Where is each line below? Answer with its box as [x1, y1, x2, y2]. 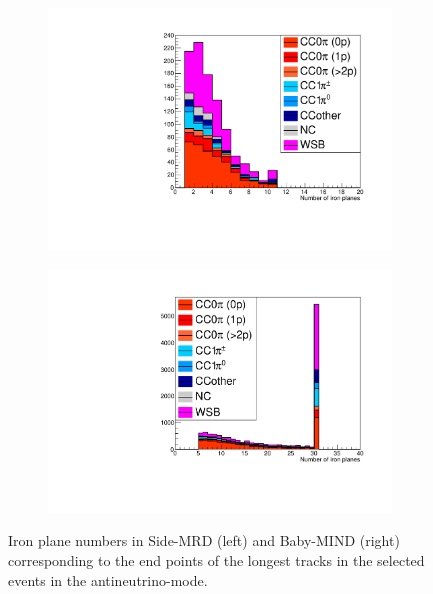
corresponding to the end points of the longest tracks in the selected [8, 550, 425, 570]
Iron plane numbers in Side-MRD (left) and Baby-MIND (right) [8, 530, 400, 551]
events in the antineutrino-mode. [8, 569, 208, 590]
